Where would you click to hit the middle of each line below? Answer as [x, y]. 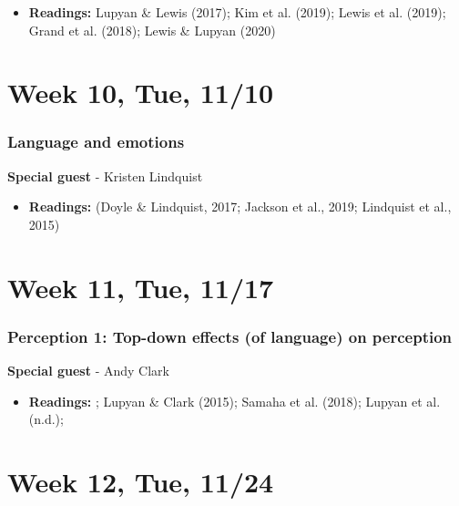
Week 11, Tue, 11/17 [141, 287]
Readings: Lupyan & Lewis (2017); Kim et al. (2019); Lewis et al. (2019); [237, 12]
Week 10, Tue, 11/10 [141, 93]
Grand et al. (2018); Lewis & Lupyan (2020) [152, 30]
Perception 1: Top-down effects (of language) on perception [230, 336]
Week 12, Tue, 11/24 [141, 482]
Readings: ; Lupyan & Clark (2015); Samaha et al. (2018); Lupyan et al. [235, 401]
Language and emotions [96, 142]
